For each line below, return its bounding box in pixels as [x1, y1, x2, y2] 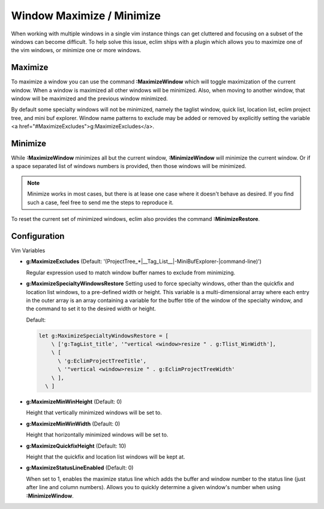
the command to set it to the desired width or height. [26, 305, 156, 312]
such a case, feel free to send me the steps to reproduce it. [27, 199, 174, 206]
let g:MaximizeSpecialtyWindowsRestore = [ [38, 332, 169, 339]
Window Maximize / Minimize [11, 9, 161, 22]
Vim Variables [11, 247, 46, 254]
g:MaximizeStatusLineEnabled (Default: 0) [26, 464, 134, 471]
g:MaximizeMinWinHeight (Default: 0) [26, 398, 122, 405]
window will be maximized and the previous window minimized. [11, 95, 168, 102]
